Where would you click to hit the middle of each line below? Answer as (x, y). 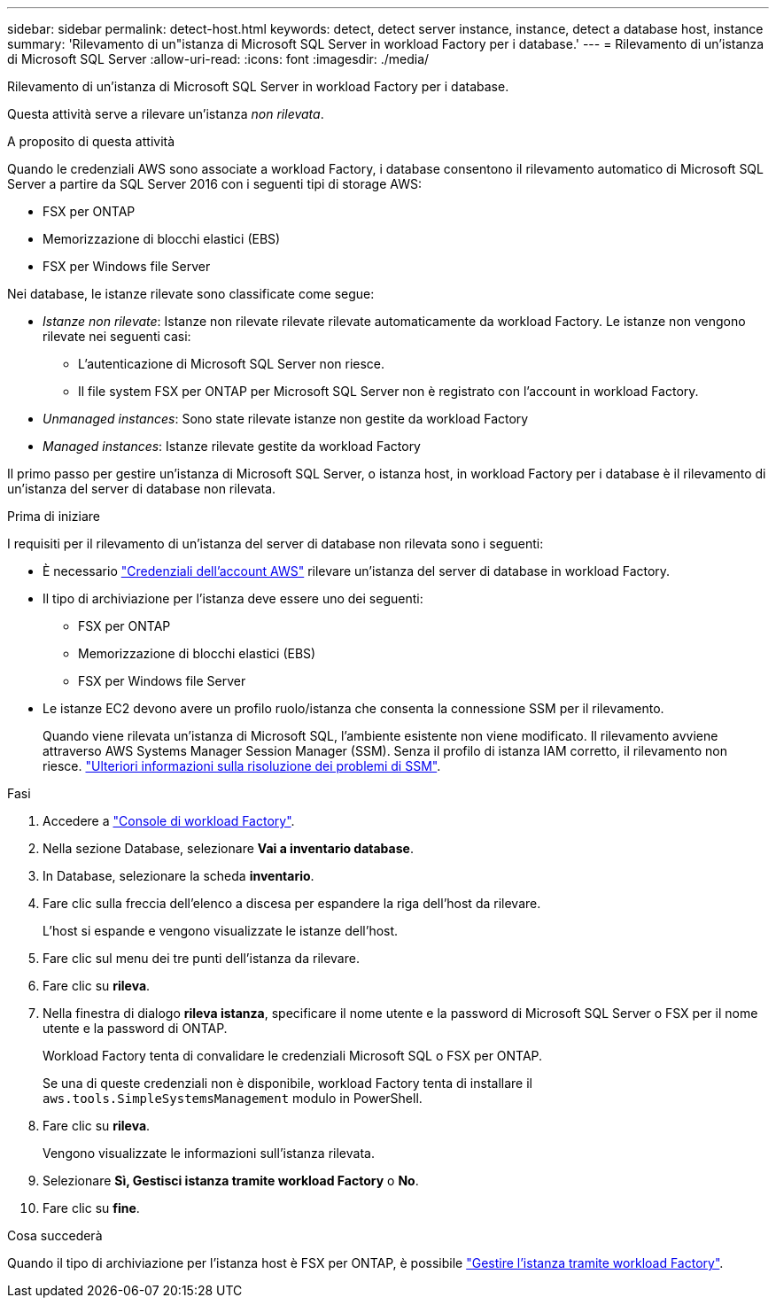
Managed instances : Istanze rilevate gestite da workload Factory (232, 446)
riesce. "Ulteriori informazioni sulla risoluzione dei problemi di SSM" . (242, 766)
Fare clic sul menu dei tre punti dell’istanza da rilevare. (201, 958)
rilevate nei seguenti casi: (117, 336)
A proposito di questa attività (91, 141)
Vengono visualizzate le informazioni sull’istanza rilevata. (209, 1153)
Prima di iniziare (54, 516)
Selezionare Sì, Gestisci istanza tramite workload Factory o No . (231, 1181)
